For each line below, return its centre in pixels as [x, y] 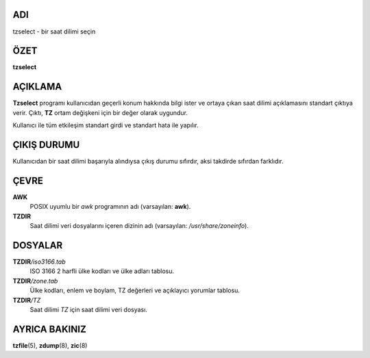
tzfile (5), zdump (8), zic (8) [50, 345]
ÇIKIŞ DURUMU [46, 145]
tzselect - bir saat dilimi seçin [54, 31]
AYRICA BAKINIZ [50, 329]
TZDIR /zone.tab [35, 281]
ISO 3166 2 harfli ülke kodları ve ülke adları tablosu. [102, 271]
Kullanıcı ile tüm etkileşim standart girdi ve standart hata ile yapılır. [106, 125]
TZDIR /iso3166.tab [39, 261]
